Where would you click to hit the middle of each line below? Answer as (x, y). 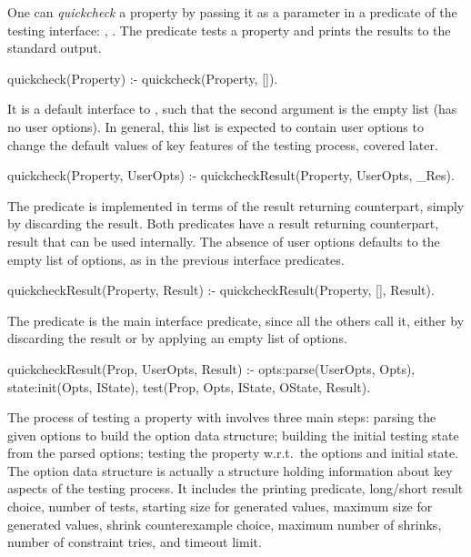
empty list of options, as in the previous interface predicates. (176, 259)
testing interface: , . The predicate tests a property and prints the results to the (229, 30)
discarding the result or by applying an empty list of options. (177, 338)
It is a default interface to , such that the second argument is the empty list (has (232, 109)
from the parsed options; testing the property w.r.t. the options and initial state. (233, 453)
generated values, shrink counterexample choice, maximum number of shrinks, (225, 524)
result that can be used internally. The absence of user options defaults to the (224, 241)
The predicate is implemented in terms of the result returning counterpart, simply (236, 205)
